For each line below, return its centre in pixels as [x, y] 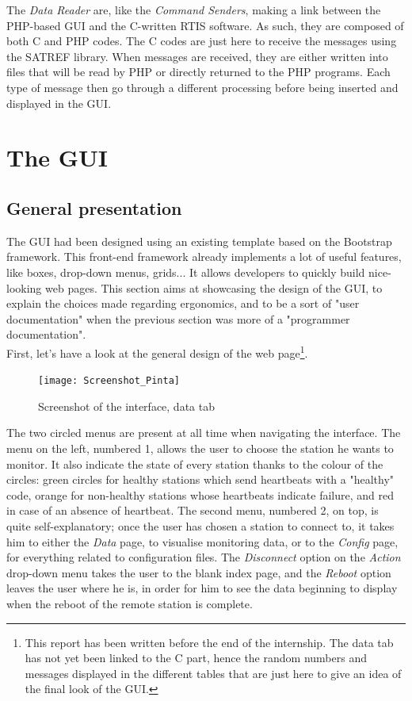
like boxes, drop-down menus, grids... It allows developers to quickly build [186, 272]
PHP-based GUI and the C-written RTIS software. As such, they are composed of [205, 25]
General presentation [94, 207]
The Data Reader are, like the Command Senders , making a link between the [194, 10]
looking [24, 287]
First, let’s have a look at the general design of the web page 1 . [157, 351]
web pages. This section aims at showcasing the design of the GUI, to [214, 287]
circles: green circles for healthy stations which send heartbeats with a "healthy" [200, 479]
